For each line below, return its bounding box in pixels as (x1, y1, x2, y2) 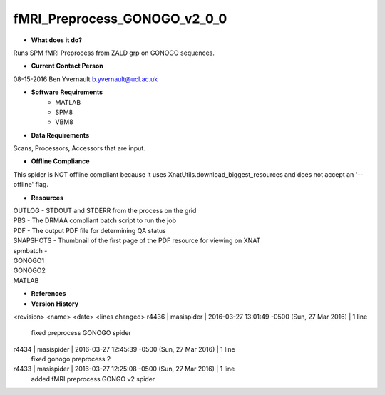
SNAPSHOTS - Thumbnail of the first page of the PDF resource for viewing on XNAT (13, 236, 261, 245)
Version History (31, 299, 78, 308)
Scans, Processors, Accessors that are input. (13, 144, 145, 153)
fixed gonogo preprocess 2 (31, 355, 111, 364)
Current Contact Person (31, 61, 103, 71)
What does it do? (31, 36, 83, 44)
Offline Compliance (31, 157, 90, 165)
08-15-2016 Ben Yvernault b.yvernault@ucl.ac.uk (13, 75, 158, 83)
